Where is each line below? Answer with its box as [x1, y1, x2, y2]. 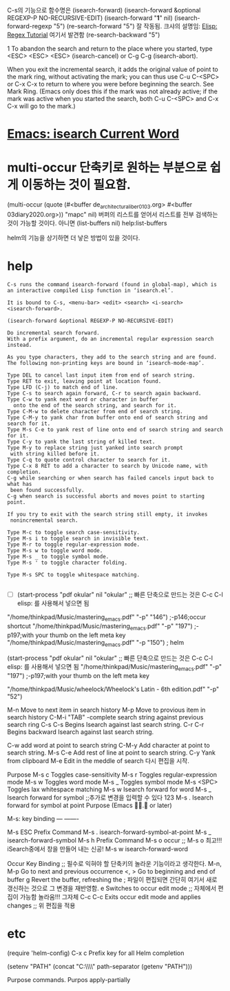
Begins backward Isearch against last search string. [7, 728, 154, 736]
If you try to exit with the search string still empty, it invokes [7, 511, 208, 518]
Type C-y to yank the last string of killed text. [7, 438, 156, 445]
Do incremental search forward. [7, 329, 100, 337]
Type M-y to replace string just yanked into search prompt [7, 444, 184, 451]
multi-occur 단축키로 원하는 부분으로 [7, 160, 208, 176]
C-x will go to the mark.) [7, 102, 76, 110]
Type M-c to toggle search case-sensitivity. [7, 529, 140, 536]
